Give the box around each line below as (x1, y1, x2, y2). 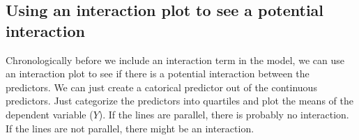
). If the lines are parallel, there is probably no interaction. (98, 107, 349, 121)
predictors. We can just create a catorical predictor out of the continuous (6, 79, 317, 94)
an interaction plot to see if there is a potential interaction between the (6, 66, 310, 81)
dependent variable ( (6, 107, 93, 121)
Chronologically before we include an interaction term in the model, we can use (6, 52, 344, 67)
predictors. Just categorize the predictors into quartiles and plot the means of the (6, 93, 353, 108)
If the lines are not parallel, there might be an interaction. (6, 120, 254, 135)
